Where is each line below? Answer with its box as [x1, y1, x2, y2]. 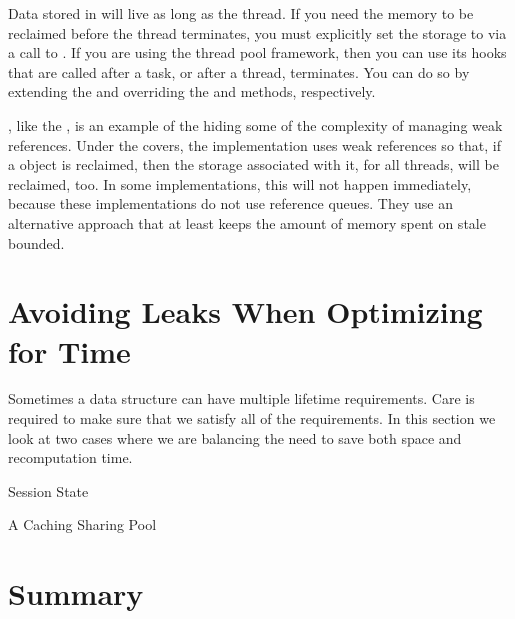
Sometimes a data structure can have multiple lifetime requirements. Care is [8, 388, 475, 409]
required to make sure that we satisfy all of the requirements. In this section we [8, 408, 496, 429]
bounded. [8, 232, 65, 253]
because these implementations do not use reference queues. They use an [8, 193, 453, 214]
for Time [8, 330, 131, 371]
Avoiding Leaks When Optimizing [8, 291, 483, 332]
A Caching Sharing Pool [8, 514, 157, 535]
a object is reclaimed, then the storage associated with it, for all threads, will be [8, 154, 499, 175]
